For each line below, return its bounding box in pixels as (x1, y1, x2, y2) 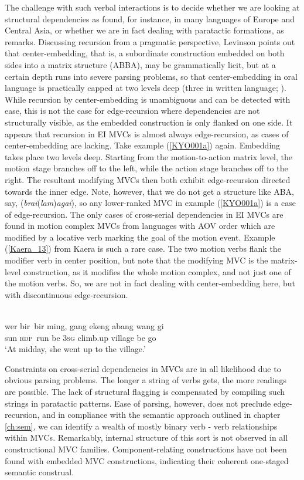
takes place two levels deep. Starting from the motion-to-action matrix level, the (5, 150, 293, 163)
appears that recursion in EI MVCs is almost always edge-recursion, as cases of (5, 127, 289, 140)
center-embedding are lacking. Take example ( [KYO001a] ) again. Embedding (5, 139, 281, 151)
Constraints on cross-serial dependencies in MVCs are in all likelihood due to (5, 362, 281, 374)
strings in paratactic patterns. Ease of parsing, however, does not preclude (5, 397, 271, 409)
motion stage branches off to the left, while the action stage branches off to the (5, 162, 288, 174)
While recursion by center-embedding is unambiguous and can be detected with (5, 93, 291, 105)
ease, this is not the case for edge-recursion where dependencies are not (5, 104, 260, 117)
